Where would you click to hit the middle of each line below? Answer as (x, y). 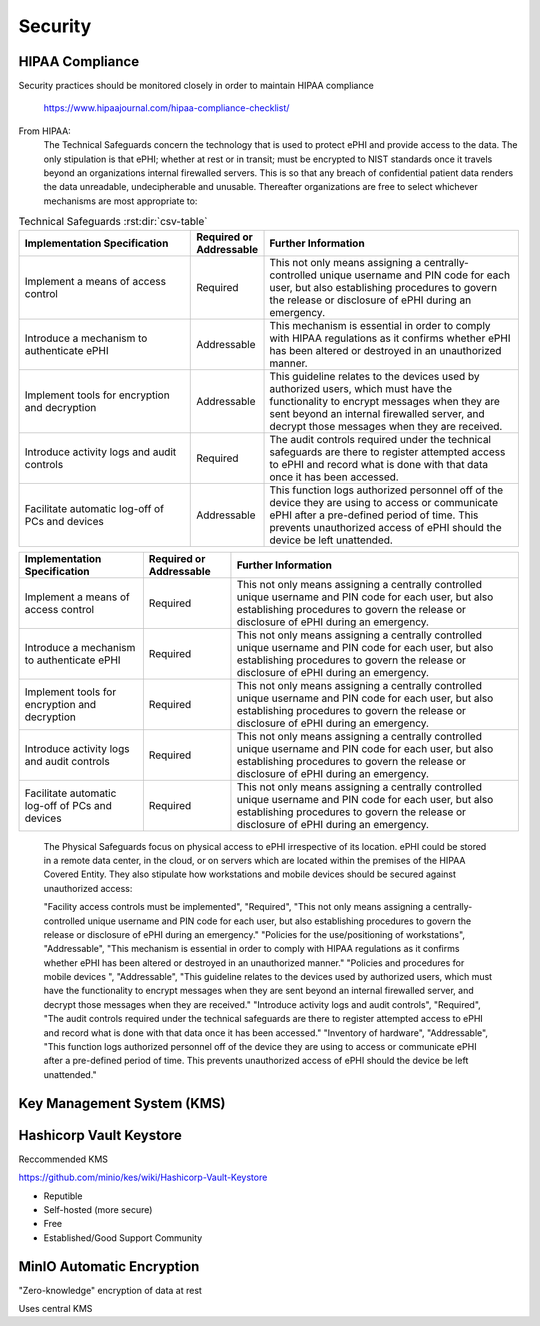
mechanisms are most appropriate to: (120, 201)
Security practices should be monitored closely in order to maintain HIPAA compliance (196, 86)
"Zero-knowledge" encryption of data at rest (110, 1290)
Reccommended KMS (63, 1159)
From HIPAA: (45, 131)
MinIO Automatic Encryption (109, 1266)
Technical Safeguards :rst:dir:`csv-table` (113, 222)
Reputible (63, 1196)
